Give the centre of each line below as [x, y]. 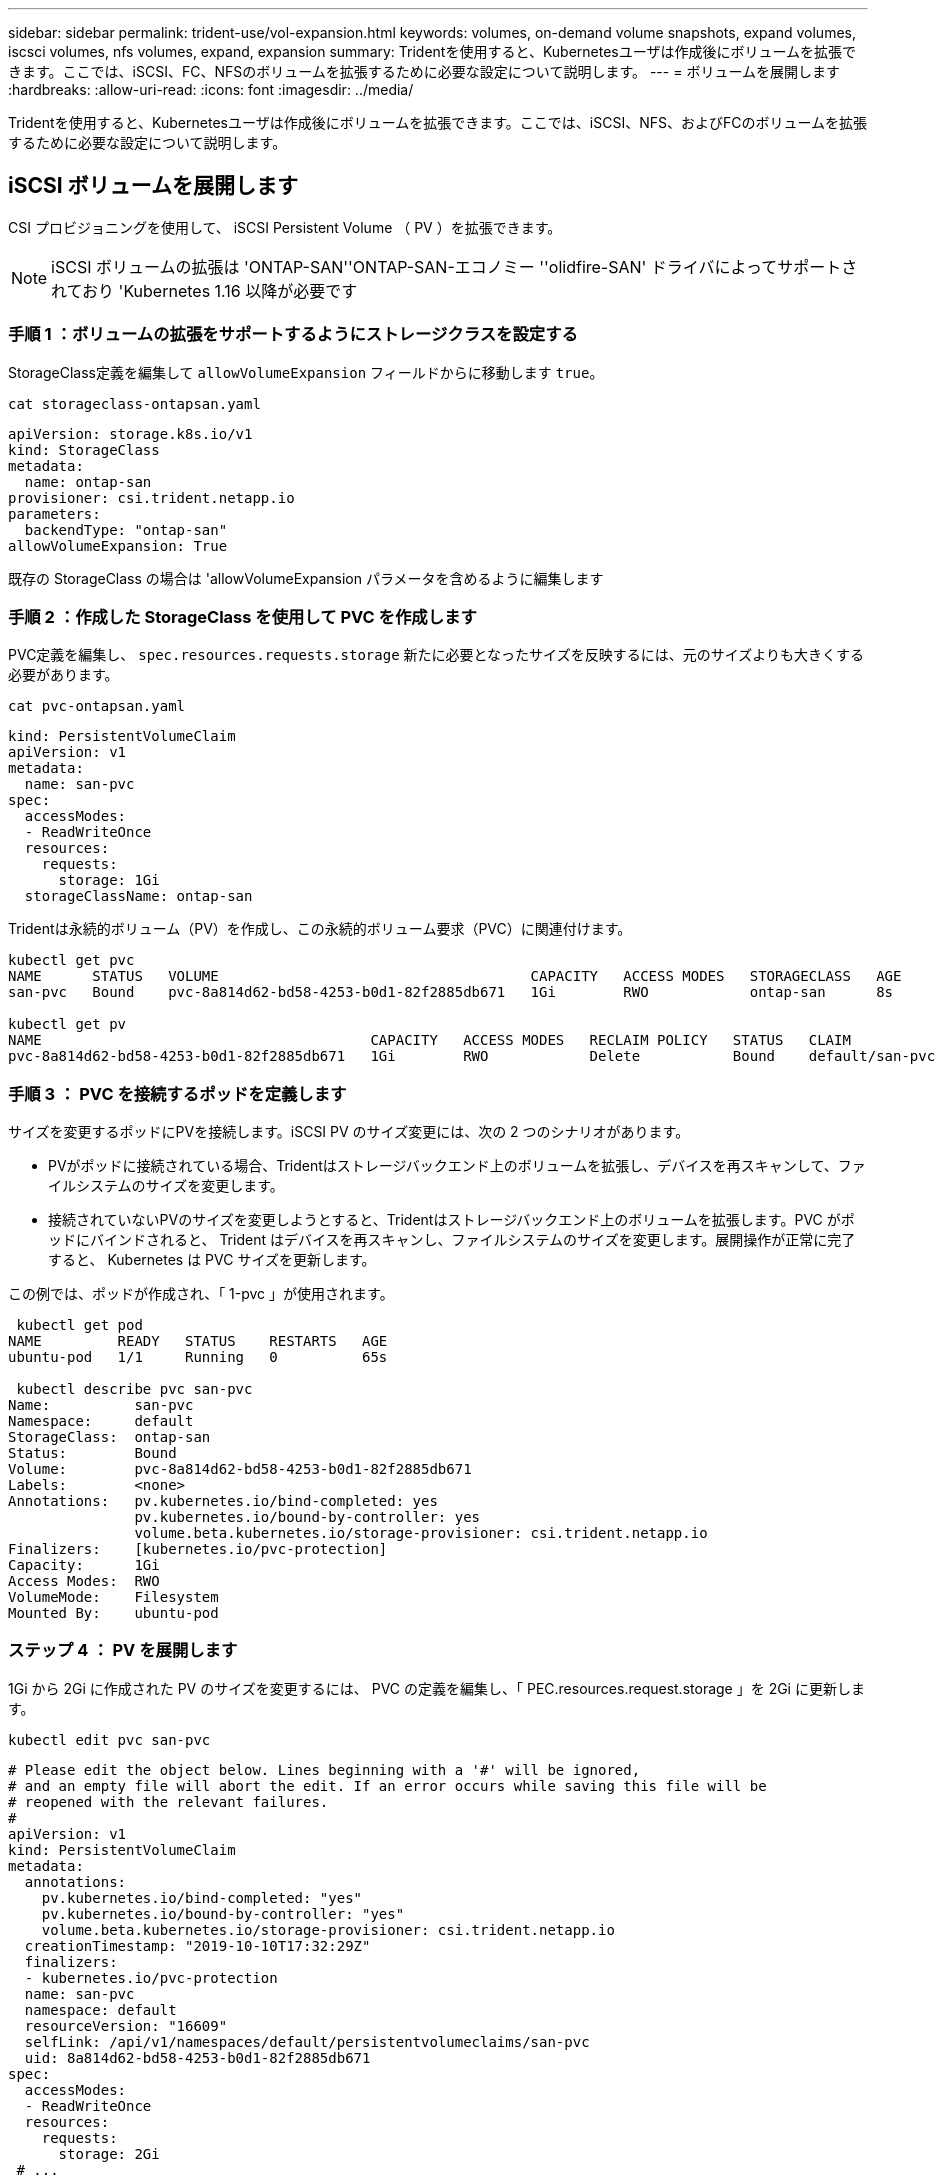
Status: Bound [92, 1453]
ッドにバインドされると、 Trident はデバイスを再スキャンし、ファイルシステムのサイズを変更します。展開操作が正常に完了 [452, 1240]
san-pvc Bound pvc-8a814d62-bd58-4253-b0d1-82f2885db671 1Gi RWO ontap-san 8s [451, 992]
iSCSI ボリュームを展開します [153, 186]
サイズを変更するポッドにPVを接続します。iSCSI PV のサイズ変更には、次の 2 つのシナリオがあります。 [349, 1132]
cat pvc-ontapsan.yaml [97, 706]
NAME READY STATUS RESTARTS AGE [198, 1341]
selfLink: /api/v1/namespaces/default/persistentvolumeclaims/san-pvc [307, 2041]
